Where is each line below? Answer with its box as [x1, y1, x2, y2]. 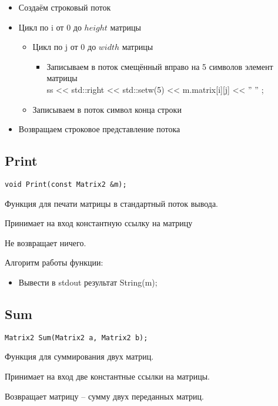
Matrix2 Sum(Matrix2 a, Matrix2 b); [5, 333, 148, 342]
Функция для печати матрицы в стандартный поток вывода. [5, 197, 218, 209]
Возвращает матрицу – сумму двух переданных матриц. [5, 390, 204, 402]
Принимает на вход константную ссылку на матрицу [5, 217, 193, 229]
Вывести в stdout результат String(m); [18, 276, 158, 288]
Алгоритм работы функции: [5, 256, 103, 269]
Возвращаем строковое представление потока [18, 123, 180, 135]
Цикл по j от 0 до [32, 41, 96, 53]
